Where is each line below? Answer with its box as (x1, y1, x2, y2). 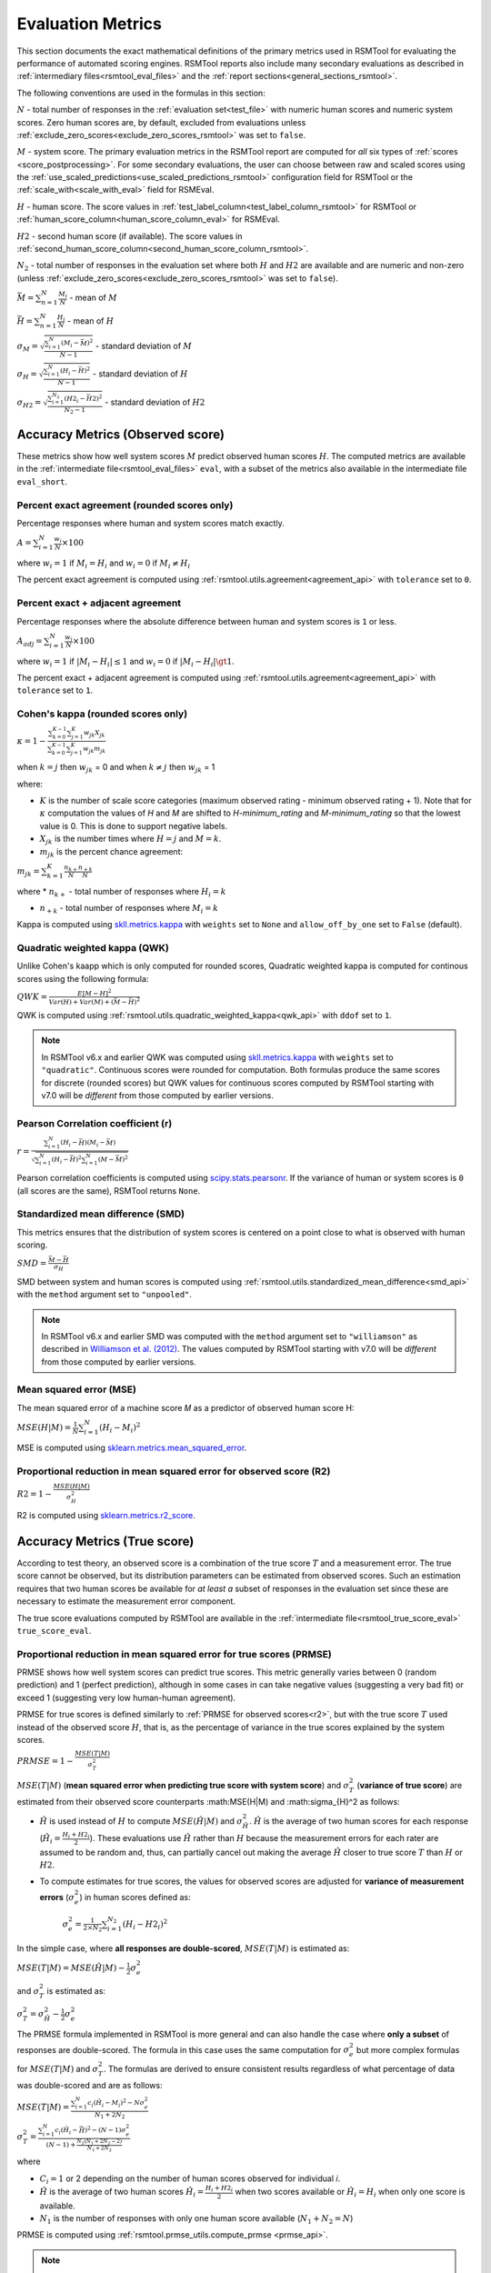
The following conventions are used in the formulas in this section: (16, 87, 266, 98)
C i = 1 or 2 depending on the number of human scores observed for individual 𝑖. (39, 2173, 341, 2186)
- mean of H (66, 315, 114, 326)
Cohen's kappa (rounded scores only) (16, 707, 188, 720)
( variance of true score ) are (356, 1780, 463, 1791)
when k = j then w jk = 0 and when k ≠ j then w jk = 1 (16, 762, 215, 775)
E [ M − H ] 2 (77, 987, 112, 997)
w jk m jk (82, 745, 106, 755)
